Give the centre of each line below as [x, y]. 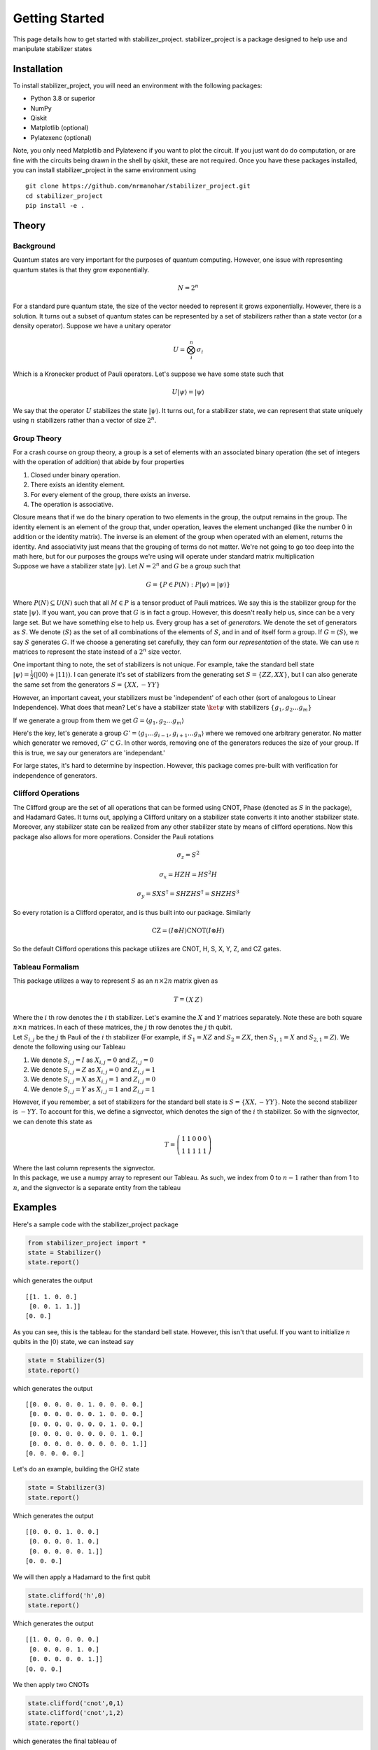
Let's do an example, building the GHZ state [76, 1469]
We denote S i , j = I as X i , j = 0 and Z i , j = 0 [92, 1060]
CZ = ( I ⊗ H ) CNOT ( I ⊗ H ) [188, 930]
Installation [38, 69]
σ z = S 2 [188, 855]
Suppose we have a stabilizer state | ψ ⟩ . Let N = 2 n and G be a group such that [127, 566]
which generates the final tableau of [65, 1741]
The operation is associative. [72, 505]
